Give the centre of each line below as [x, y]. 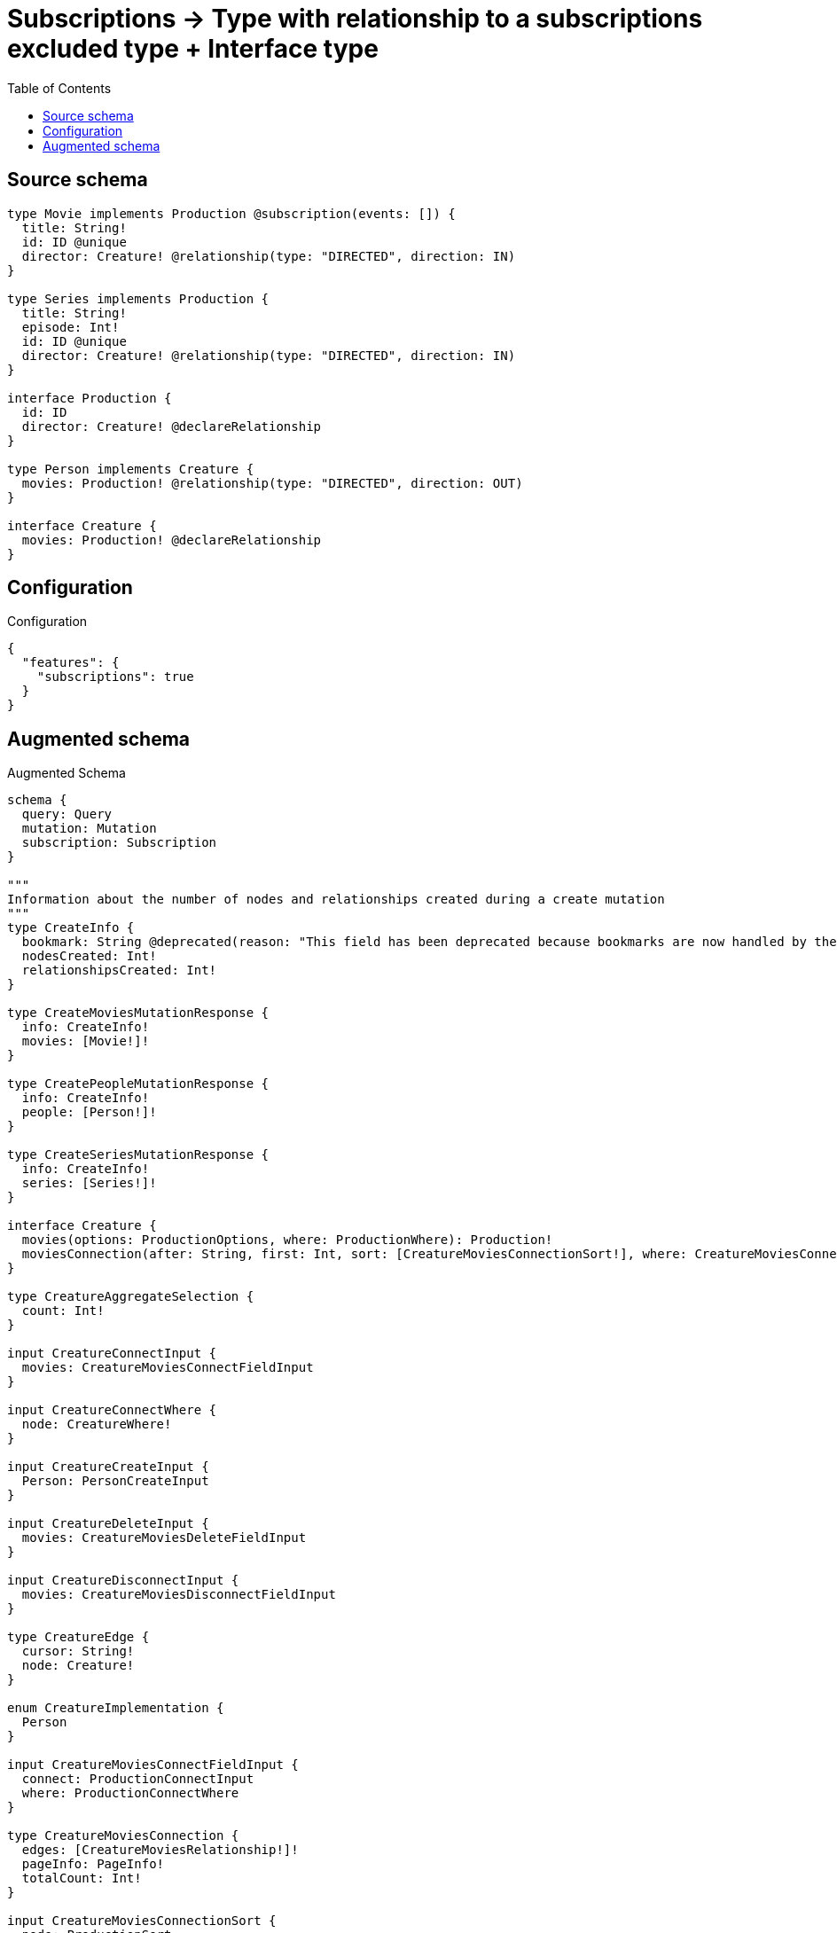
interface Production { [90, 398]
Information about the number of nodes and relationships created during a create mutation [336, 900]
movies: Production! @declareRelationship [172, 540]
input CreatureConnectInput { [112, 1354]
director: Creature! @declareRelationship [172, 426]
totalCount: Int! [82, 1878]
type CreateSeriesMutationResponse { [138, 1155]
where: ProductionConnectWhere [130, 1793]
